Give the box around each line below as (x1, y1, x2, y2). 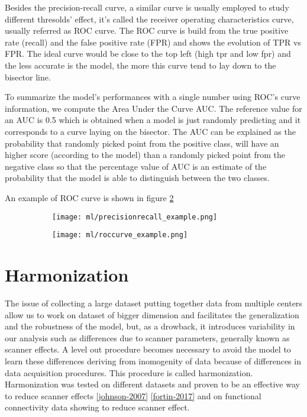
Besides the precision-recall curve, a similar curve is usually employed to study (5, 1, 289, 13)
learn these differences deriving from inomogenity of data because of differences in (5, 354, 301, 367)
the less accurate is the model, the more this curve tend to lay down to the (5, 59, 276, 71)
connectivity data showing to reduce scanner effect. (5, 401, 190, 413)
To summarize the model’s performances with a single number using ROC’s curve (5, 90, 300, 103)
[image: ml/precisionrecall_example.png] (52, 212, 218, 221)
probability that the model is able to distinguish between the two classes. (5, 172, 270, 184)
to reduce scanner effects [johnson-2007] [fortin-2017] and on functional (5, 389, 261, 402)
